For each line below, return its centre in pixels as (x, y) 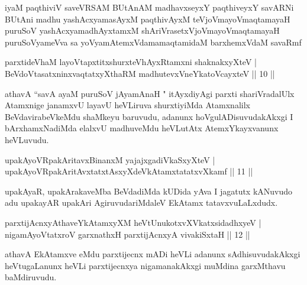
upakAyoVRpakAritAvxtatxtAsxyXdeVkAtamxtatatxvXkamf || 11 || (129, 171)
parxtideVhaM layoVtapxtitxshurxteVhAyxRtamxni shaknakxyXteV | (131, 62)
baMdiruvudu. (31, 277)
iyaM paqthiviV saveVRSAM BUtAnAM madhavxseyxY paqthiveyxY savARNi (149, 7)
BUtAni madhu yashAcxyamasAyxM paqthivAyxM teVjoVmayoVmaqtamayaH (148, 19)
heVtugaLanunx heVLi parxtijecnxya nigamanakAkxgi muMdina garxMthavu (145, 265)
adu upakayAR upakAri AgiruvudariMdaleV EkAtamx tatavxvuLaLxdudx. (141, 203)
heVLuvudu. (27, 139)
